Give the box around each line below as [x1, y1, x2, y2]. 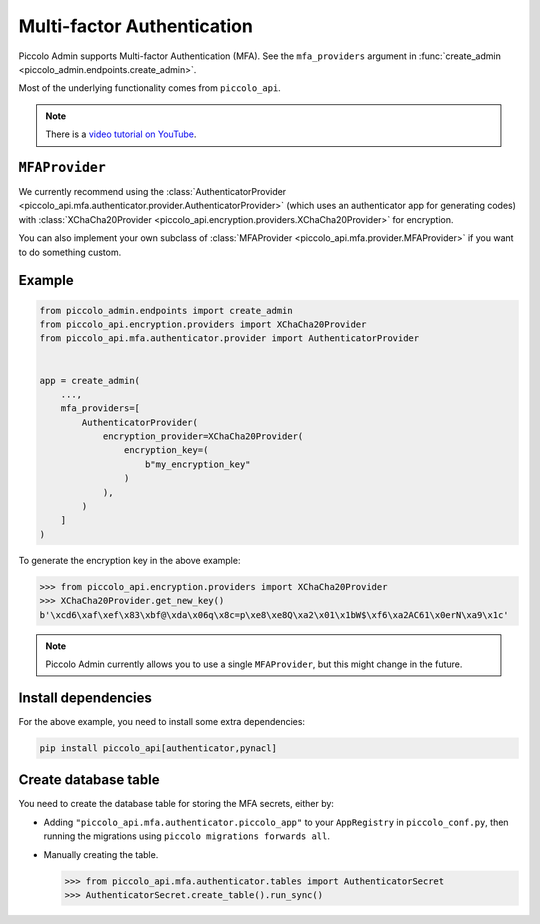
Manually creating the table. [43, 848, 159, 860]
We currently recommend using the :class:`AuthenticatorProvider [18, 186, 287, 198]
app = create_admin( [39, 375, 140, 386]
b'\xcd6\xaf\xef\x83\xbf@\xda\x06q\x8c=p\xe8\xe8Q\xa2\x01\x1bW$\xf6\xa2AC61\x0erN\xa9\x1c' [39, 609, 509, 620]
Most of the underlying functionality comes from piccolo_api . [18, 82, 282, 94]
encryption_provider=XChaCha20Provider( [102, 431, 304, 442]
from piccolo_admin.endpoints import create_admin [39, 305, 294, 316]
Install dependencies [18, 689, 152, 706]
